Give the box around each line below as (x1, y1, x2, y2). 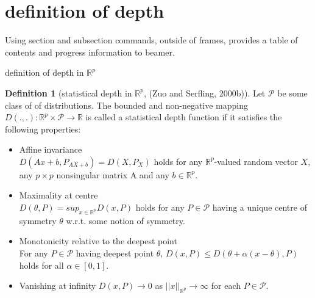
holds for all (19, 258, 64, 271)
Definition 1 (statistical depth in (5, 86, 132, 99)
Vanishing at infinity (19, 279, 96, 292)
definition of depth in (5, 66, 84, 79)
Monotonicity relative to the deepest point (19, 234, 177, 247)
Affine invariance (19, 143, 82, 156)
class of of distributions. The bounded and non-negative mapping (5, 98, 249, 111)
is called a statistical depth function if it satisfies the (85, 111, 282, 123)
